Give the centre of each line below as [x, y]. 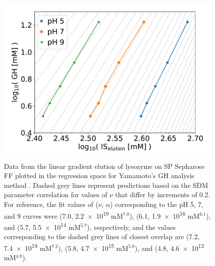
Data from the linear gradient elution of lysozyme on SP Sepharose [104, 166]
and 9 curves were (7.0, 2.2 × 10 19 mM [64, 215]
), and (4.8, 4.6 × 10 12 [169, 247]
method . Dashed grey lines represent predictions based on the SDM [106, 185]
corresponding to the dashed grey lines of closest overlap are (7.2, [102, 236]
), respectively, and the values [131, 227]
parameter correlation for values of [56, 194]
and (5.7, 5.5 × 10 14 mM [42, 226]
